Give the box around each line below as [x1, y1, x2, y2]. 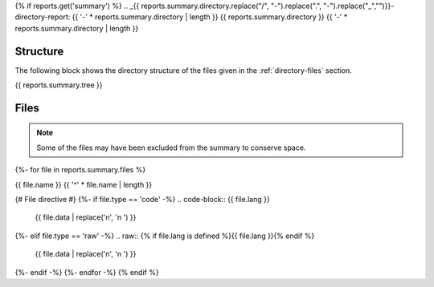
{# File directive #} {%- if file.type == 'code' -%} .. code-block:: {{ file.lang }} [14, 195, 270, 204]
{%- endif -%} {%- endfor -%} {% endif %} [14, 267, 160, 277]
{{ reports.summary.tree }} [14, 80, 104, 90]
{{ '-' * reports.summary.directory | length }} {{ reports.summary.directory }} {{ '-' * [72, 12, 348, 22]
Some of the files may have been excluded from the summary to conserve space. [36, 143, 306, 152]
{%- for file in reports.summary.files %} [14, 165, 146, 175]
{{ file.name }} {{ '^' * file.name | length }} [14, 180, 153, 189]
